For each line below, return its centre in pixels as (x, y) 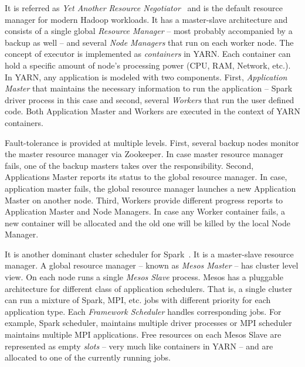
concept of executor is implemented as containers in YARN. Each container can (148, 54)
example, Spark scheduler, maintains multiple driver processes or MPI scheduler (148, 323)
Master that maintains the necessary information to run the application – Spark (149, 88)
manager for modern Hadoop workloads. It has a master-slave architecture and (146, 19)
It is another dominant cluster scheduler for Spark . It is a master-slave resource (149, 254)
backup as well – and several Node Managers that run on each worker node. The (149, 42)
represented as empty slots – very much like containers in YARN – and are (139, 346)
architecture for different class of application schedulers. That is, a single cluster (148, 288)
